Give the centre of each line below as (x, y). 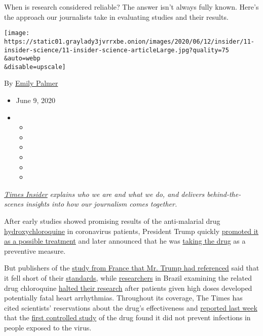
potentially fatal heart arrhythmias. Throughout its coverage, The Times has (123, 298)
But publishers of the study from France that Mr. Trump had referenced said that (132, 268)
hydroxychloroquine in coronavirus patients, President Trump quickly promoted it (131, 231)
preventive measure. (35, 250)
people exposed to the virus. (48, 327)
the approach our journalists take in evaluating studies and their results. (116, 16)
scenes (14, 204)
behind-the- (224, 194)
